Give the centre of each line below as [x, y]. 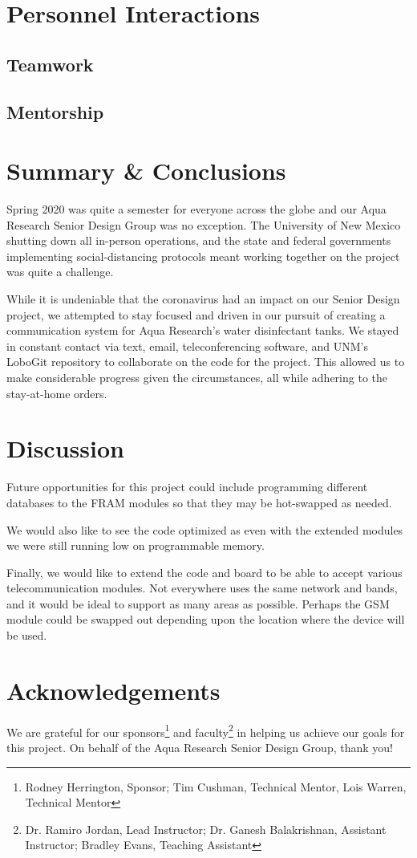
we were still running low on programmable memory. [136, 545]
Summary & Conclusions [146, 171]
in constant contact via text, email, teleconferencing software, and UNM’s [188, 346]
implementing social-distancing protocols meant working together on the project [203, 256]
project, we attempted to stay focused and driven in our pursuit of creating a [196, 314]
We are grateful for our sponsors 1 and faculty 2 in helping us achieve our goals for [206, 730]
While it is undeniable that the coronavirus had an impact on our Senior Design [203, 299]
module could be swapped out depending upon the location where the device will [206, 619]
